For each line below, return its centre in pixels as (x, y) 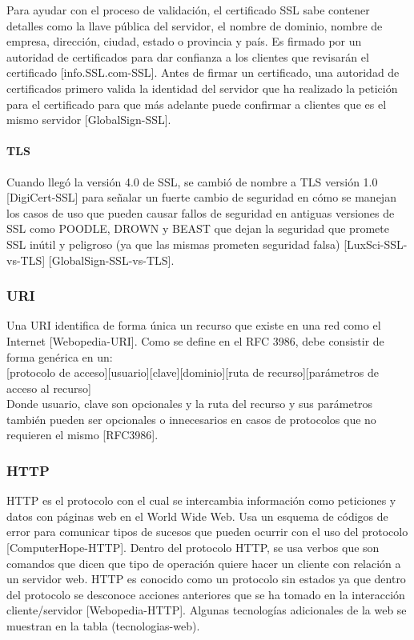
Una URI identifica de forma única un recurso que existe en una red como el (194, 325)
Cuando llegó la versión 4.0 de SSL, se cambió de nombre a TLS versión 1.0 (192, 181)
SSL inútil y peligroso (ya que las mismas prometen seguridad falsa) (173, 244)
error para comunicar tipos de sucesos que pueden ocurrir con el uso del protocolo (207, 532)
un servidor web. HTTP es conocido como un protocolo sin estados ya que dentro (206, 579)
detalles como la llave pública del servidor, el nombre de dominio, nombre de (195, 25)
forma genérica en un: (60, 356)
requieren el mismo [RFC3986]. (82, 435)
